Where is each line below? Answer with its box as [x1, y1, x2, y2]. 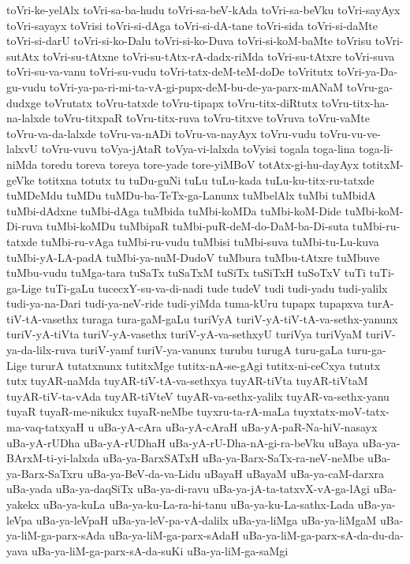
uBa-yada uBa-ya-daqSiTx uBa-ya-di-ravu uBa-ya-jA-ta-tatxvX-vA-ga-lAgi [6, 480, 370, 497]
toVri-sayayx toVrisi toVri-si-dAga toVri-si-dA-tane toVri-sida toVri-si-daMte [6, 17, 378, 33]
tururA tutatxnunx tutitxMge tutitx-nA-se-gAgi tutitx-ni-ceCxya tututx [30, 357, 381, 373]
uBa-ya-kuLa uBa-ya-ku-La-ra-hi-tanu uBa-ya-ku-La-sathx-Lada [43, 496, 354, 512]
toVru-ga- [346, 78, 393, 95]
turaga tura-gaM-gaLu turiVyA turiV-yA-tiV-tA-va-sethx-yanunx [81, 310, 398, 327]
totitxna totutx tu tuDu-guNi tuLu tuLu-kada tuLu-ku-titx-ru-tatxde [38, 171, 375, 188]
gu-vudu [6, 78, 47, 95]
